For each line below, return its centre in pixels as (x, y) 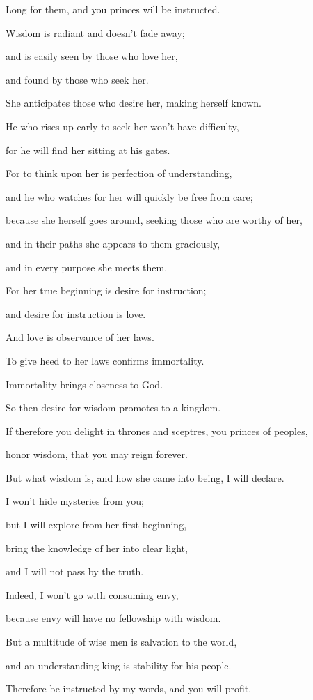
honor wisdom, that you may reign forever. (97, 454)
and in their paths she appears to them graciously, (113, 243)
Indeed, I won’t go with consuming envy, (92, 594)
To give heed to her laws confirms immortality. (105, 360)
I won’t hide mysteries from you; (75, 501)
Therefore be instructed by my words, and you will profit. (129, 688)
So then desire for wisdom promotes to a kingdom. (113, 408)
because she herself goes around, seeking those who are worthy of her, (154, 220)
